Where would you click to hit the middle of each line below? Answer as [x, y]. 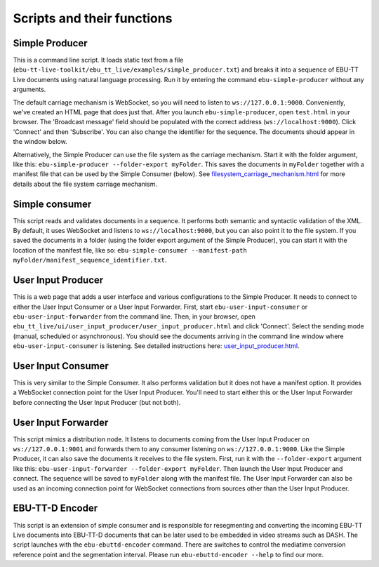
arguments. [29, 89]
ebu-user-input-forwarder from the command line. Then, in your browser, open [134, 316]
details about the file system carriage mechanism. [85, 184]
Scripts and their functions [93, 18]
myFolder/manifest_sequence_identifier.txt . [90, 260]
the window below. [40, 142]
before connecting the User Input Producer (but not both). [97, 402]
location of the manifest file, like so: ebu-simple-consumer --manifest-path [130, 250]
